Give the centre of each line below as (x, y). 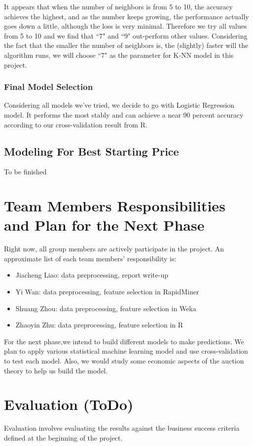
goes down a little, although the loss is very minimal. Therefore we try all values (126, 26)
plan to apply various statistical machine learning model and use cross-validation (126, 351)
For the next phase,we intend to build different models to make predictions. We (124, 341)
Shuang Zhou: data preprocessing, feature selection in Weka (106, 308)
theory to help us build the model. (56, 370)
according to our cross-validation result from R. (76, 124)
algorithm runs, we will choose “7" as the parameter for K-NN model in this (119, 55)
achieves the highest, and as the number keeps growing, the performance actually (126, 16)
